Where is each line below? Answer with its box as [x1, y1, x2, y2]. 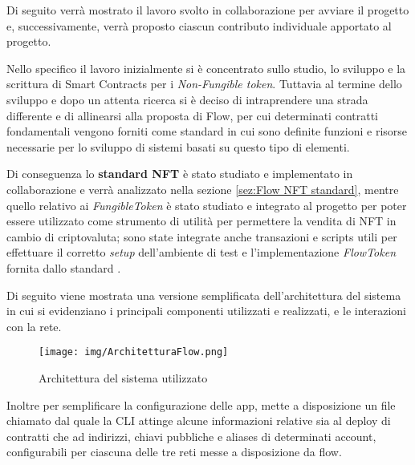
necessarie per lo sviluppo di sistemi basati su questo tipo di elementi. [6, 138, 350, 155]
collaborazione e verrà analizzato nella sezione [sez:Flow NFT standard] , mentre [6, 180, 399, 197]
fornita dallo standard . [6, 259, 121, 276]
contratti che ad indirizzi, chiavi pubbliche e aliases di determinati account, [6, 427, 376, 444]
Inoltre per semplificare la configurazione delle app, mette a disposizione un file [6, 396, 396, 413]
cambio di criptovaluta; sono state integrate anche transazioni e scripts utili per [6, 228, 397, 245]
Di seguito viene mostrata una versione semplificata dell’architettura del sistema [6, 286, 401, 303]
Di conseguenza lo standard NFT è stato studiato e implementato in [6, 165, 353, 182]
